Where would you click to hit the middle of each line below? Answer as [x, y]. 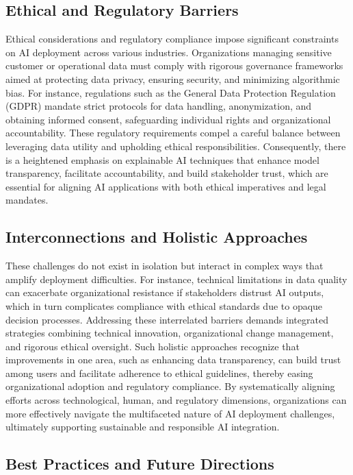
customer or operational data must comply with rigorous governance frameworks [174, 65]
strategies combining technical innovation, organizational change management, [170, 333]
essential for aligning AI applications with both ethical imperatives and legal [166, 186]
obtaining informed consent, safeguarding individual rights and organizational [168, 119]
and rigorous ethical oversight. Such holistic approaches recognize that [153, 346]
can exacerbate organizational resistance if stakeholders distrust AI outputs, [165, 292]
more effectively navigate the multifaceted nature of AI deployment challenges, [170, 413]
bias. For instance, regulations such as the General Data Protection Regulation [171, 92]
